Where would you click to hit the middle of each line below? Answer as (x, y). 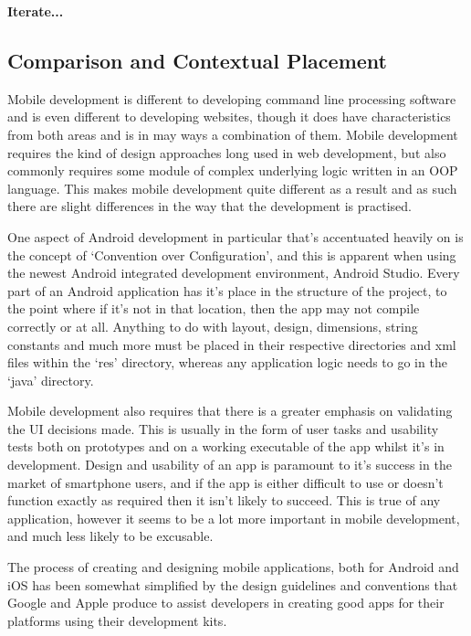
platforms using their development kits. (117, 620)
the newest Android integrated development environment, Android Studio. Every (234, 273)
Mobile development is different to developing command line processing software (232, 98)
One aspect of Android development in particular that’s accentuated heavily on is (235, 236)
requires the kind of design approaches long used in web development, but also (227, 152)
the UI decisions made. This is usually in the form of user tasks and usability (223, 428)
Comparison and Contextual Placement (197, 60)
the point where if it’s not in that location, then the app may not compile (214, 308)
